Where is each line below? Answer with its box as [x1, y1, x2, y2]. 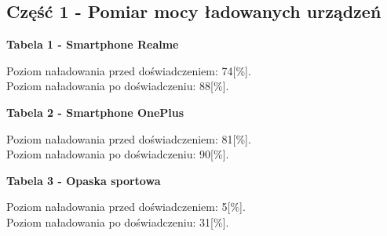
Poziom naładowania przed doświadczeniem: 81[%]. [6, 130, 251, 147]
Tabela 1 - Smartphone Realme [6, 36, 179, 53]
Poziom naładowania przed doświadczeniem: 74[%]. [6, 62, 251, 78]
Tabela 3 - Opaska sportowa [6, 172, 161, 188]
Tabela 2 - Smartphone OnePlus [6, 103, 184, 120]
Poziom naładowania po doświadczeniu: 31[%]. [6, 213, 229, 230]
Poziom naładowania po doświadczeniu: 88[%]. [6, 78, 229, 94]
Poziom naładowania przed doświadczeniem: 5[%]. [6, 198, 246, 215]
